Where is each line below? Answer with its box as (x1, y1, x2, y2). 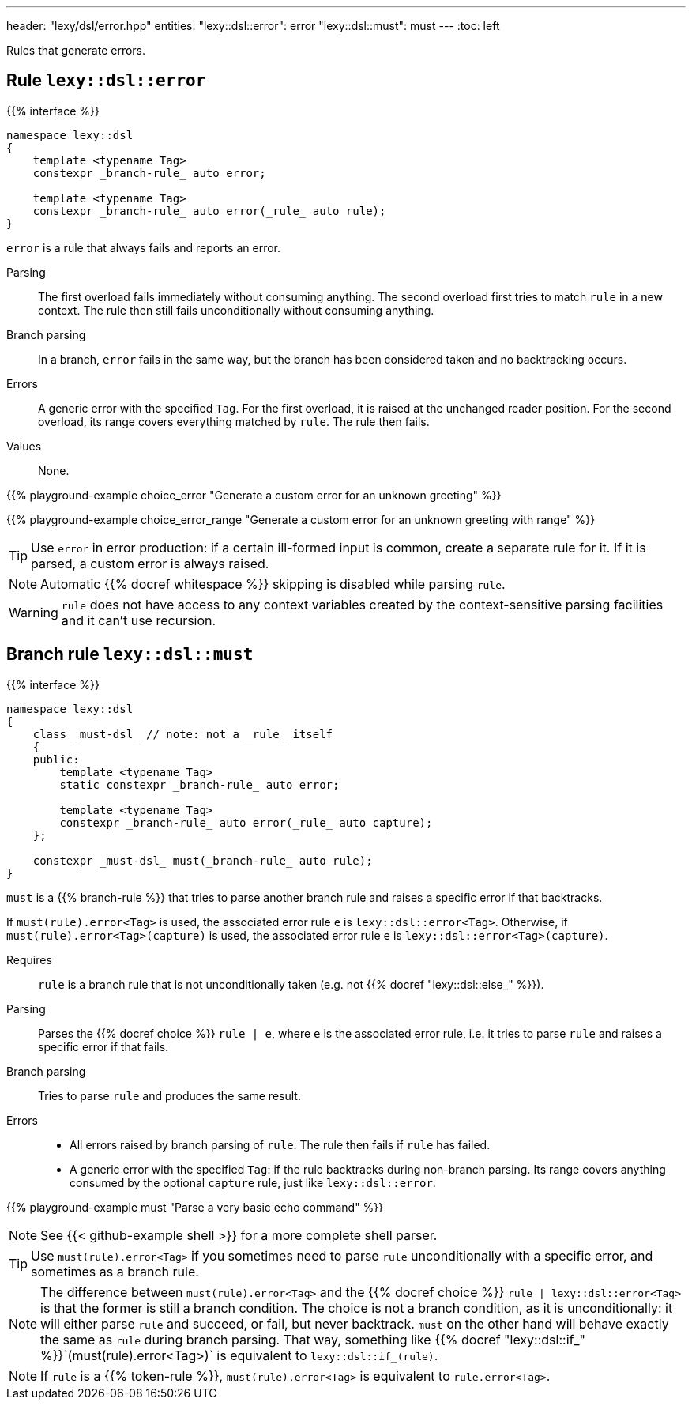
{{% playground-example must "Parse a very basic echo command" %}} (6, 1200, 384, 1214)
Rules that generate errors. (6, 43, 146, 57)
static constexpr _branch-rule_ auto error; (59, 778, 340, 791)
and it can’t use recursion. (61, 612, 216, 628)
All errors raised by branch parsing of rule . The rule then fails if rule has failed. (70, 1137, 491, 1152)
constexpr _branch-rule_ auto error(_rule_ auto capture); (59, 816, 433, 829)
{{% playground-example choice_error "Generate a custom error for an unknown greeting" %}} (6, 488, 502, 502)
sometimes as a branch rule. (31, 1263, 199, 1280)
